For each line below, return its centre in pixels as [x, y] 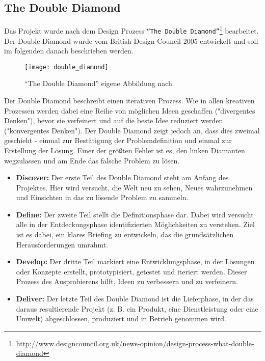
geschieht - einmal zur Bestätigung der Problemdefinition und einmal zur [118, 140]
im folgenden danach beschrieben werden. [69, 51]
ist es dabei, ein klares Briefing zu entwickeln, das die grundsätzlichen [125, 234]
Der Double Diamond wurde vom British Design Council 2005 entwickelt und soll [131, 40]
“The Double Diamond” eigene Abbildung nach [98, 83]
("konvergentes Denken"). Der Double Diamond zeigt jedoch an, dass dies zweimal [132, 130]
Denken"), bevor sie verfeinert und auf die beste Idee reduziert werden [114, 120]
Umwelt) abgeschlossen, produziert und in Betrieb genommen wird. [121, 318]
